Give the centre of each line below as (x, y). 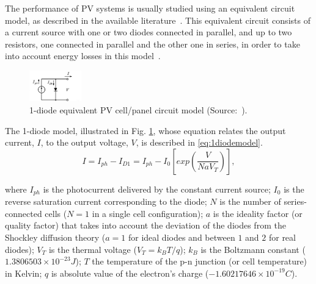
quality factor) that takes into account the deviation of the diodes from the (145, 225)
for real (282, 237)
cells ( (56, 213)
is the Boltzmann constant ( (253, 249)
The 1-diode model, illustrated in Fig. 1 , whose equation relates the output (145, 130)
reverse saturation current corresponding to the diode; (106, 201)
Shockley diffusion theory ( (55, 237)
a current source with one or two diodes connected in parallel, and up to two (149, 32)
